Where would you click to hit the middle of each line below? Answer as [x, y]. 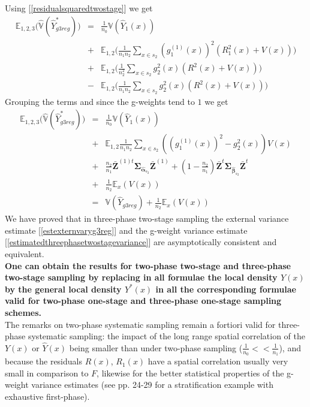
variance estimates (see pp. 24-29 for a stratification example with [152, 385]
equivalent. [25, 253]
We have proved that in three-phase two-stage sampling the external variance [147, 218]
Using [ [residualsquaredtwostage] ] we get [79, 8]
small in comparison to [47, 373]
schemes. [23, 312]
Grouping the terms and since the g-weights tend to [100, 101]
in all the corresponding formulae [226, 289]
